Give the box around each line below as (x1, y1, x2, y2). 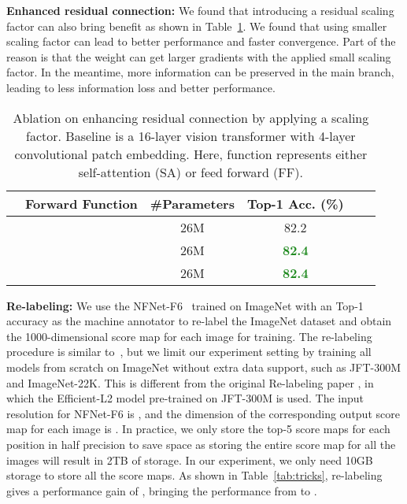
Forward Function (25, 194, 138, 213)
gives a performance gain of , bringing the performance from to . (6, 482, 317, 498)
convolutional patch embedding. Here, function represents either (14, 144, 368, 163)
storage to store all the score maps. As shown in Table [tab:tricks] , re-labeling (6, 467, 383, 484)
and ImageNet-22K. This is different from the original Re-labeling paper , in (6, 374, 374, 391)
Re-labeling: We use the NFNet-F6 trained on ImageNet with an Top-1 (6, 297, 364, 313)
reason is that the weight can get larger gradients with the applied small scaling (6, 48, 391, 65)
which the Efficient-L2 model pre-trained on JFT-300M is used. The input (6, 390, 364, 406)
